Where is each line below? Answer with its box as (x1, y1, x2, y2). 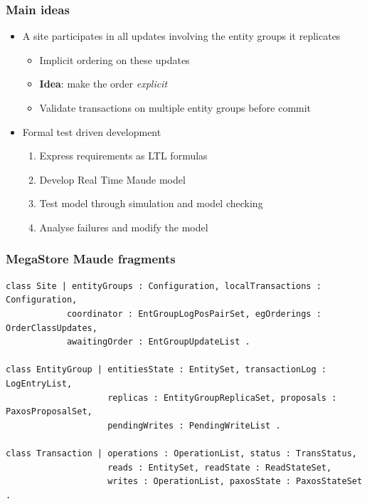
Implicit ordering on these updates (39, 52, 190, 67)
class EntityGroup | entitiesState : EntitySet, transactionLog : (6, 364, 327, 375)
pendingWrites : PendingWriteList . (107, 420, 281, 431)
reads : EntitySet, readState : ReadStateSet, (107, 462, 332, 473)
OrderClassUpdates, (6, 322, 97, 333)
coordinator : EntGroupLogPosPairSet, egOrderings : (66, 308, 321, 319)
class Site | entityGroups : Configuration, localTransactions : (6, 280, 321, 291)
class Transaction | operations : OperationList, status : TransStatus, (6, 448, 357, 458)
